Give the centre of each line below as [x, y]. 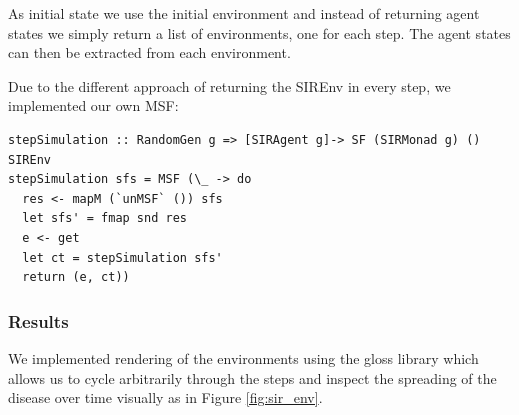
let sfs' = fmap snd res [104, 218]
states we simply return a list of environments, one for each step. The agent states [259, 32]
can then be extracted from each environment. [149, 52]
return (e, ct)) [76, 277]
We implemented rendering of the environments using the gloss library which [243, 357]
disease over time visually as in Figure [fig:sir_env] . [165, 397]
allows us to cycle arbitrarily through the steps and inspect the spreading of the [252, 377]
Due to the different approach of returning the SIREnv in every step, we [229, 85]
